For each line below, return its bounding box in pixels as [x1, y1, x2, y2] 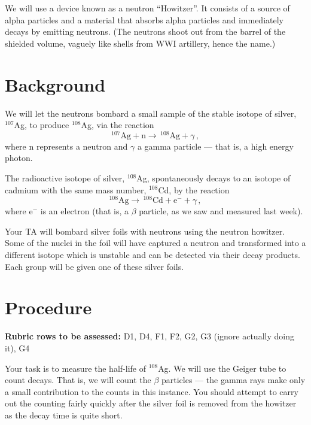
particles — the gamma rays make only [161, 374, 306, 386]
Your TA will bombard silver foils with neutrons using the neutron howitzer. [5, 224, 285, 237]
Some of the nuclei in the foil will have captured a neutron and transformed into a [5, 236, 306, 249]
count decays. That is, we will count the [5, 374, 151, 386]
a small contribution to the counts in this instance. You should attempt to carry [5, 385, 298, 397]
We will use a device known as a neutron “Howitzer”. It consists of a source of [5, 2, 290, 14]
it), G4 [5, 341, 30, 354]
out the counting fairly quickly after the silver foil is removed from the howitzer [5, 397, 297, 409]
